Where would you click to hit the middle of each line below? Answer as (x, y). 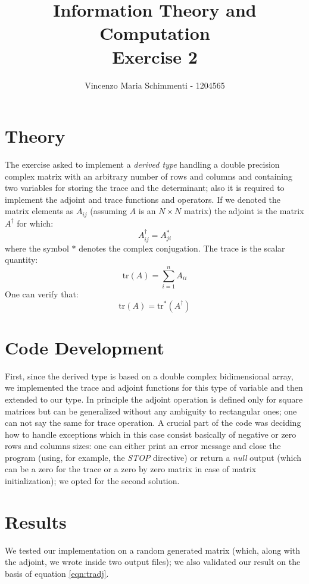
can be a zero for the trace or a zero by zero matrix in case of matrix (131, 469)
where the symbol (37, 248)
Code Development (85, 347)
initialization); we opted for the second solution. (92, 481)
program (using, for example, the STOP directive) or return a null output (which (153, 457)
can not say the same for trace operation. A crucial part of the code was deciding (153, 423)
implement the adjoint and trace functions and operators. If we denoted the (143, 199)
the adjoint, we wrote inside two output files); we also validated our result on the (153, 562)
